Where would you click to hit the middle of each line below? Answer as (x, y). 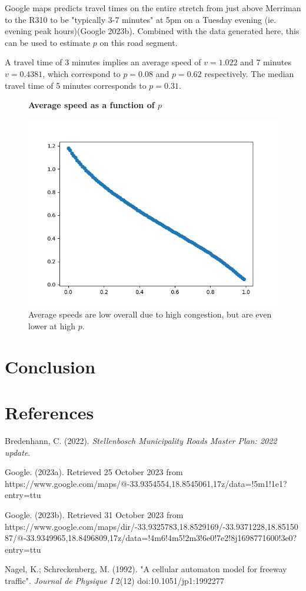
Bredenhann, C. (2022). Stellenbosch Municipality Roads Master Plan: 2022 (141, 441)
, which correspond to (82, 73)
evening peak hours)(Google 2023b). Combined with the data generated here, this (152, 31)
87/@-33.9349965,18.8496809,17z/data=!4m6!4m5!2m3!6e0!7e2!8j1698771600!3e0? (151, 538)
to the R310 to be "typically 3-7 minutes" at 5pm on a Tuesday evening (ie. (141, 19)
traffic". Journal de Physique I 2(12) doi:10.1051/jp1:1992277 (114, 580)
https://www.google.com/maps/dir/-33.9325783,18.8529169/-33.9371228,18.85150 (152, 526)
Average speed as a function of (92, 105)
